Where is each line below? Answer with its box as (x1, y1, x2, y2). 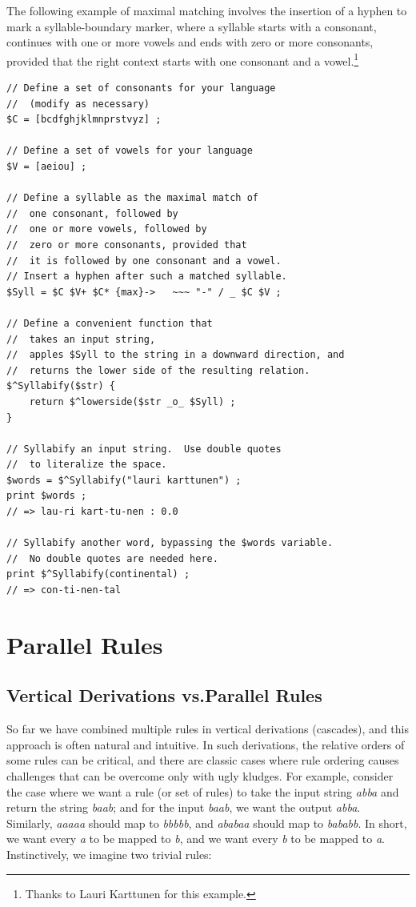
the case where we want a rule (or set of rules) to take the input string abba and (6, 783, 399, 800)
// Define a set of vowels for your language (6, 145, 253, 157)
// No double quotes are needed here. (6, 552, 218, 564)
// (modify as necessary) (6, 98, 150, 110)
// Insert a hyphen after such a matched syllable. (6, 271, 287, 283)
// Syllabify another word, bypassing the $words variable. (6, 537, 334, 549)
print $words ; (6, 490, 87, 502)
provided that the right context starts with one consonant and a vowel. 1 (6, 50, 359, 69)
